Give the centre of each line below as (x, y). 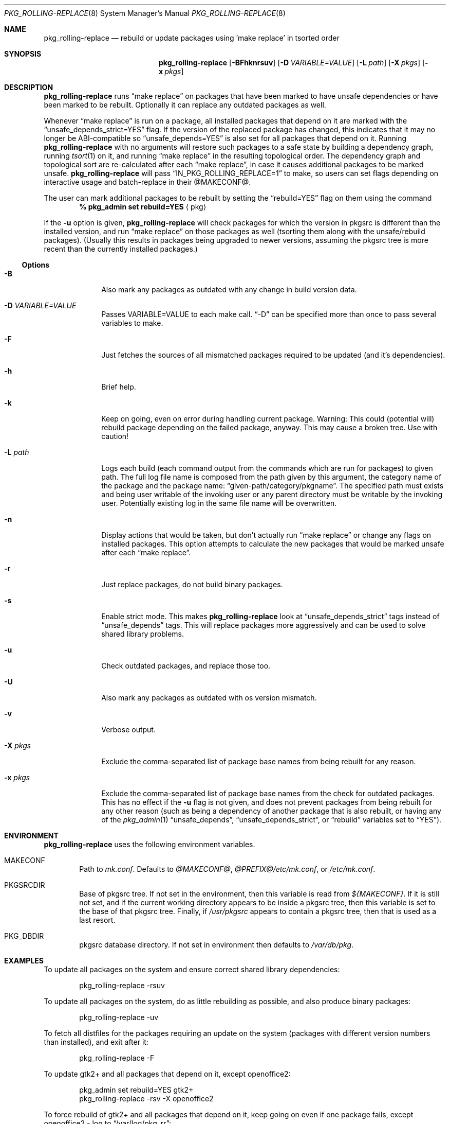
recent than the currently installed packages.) (121, 249)
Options (36, 265)
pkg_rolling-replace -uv (119, 1017)
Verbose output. (128, 730)
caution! (115, 436)
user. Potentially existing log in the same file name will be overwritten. (219, 503)
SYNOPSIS (23, 54)
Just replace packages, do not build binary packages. (192, 584)
